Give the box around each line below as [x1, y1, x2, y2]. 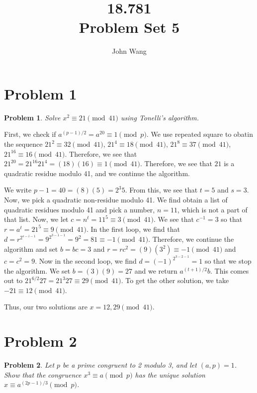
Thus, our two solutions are [4, 301, 87, 312]
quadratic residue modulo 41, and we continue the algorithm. [4, 168, 190, 178]
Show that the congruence [4, 369, 82, 380]
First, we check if [4, 129, 56, 139]
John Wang [112, 46, 147, 56]
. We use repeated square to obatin [146, 129, 253, 139]
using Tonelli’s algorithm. [121, 112, 199, 122]
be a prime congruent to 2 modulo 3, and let [63, 360, 197, 370]
